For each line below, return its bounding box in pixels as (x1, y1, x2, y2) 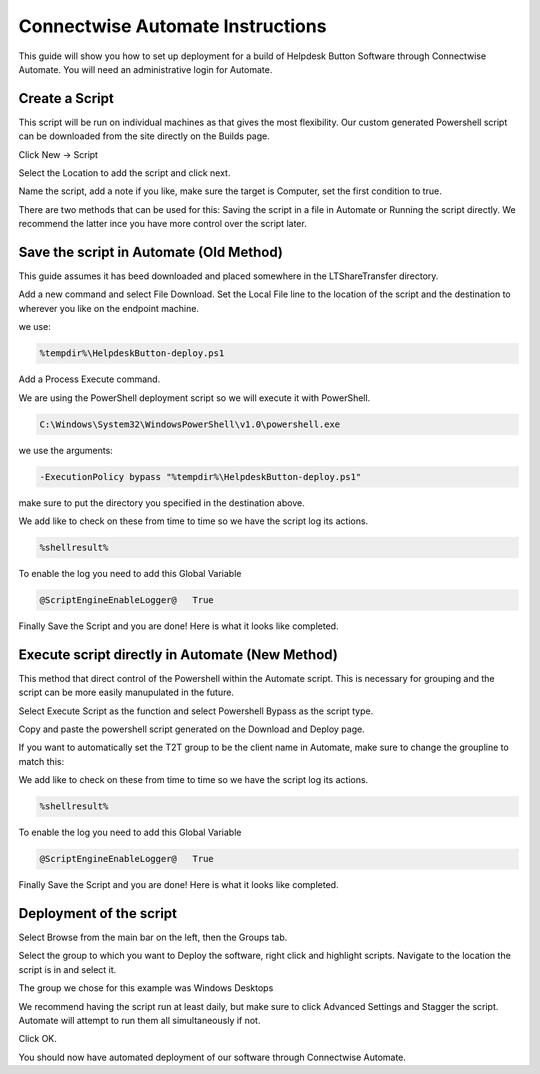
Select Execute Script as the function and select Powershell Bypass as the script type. (18, 705, 374, 717)
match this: (18, 755, 65, 767)
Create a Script (18, 90, 114, 107)
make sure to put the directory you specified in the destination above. (18, 496, 305, 509)
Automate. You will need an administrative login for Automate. (18, 63, 273, 75)
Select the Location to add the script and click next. (18, 167, 231, 179)
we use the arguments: (18, 444, 114, 456)
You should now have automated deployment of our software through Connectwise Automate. (18, 1051, 407, 1063)
